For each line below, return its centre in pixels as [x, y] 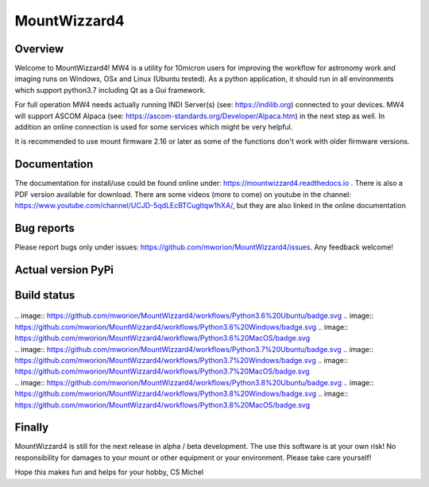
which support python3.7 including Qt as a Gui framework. [110, 90]
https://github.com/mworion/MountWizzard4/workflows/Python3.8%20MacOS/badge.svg [162, 404]
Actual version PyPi [64, 270]
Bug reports [45, 228]
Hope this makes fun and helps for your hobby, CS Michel [109, 472]
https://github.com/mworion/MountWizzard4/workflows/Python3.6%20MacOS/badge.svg [162, 338]
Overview [39, 49]
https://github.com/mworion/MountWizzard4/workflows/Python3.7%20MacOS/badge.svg [162, 371]
